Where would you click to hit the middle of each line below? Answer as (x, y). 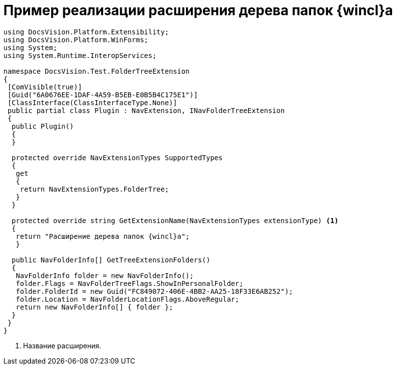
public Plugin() (43, 126)
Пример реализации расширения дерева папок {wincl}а (198, 10)
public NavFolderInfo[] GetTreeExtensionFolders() (111, 260)
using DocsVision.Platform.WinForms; (76, 40)
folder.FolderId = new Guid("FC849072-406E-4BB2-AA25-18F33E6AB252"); (155, 291)
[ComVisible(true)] (45, 87)
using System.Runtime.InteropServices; (80, 55)
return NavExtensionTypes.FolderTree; (94, 189)
